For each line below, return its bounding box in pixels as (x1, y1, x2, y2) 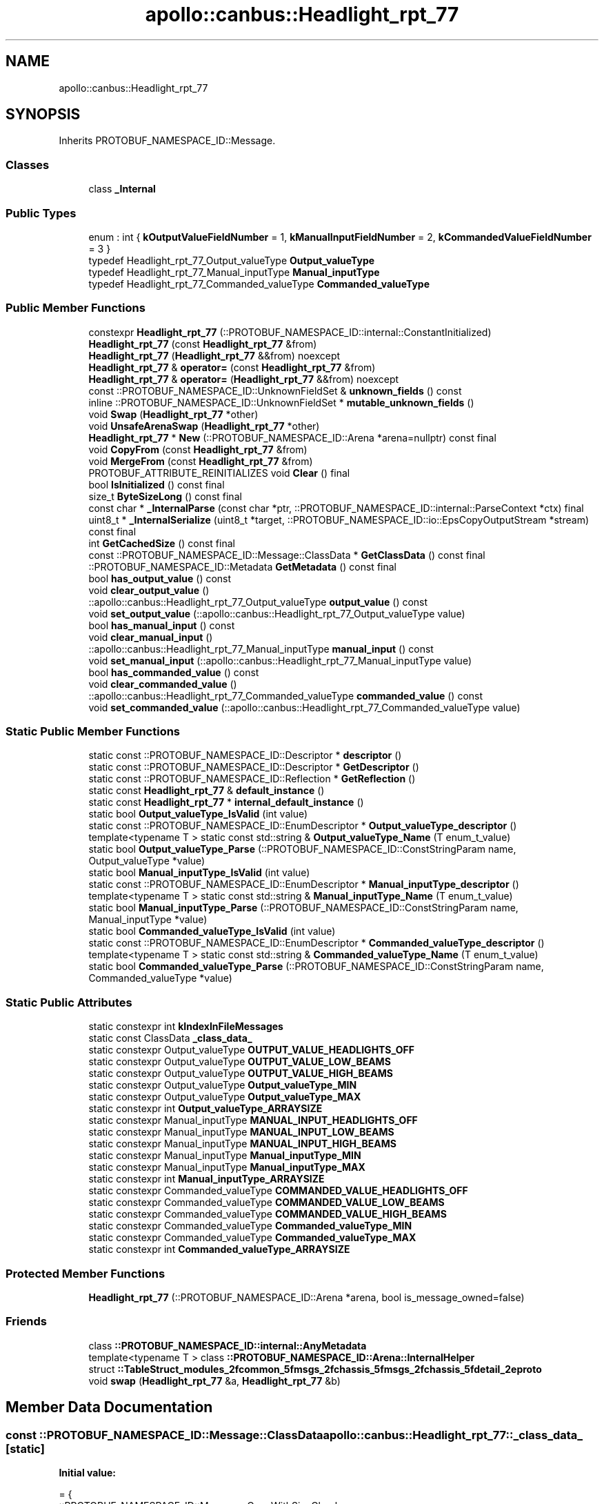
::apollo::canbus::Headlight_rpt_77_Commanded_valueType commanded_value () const (88, 689, 483, 702)
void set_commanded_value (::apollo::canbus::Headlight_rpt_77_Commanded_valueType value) (88, 701, 521, 713)
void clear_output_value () (88, 584, 210, 596)
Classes (6, 157, 50, 172)
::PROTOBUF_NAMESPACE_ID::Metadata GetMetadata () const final (88, 560, 396, 573)
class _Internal (88, 183, 156, 195)
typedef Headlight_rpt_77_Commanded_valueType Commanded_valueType (88, 277, 430, 290)
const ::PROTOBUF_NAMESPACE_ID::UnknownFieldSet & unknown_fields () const (88, 384, 462, 397)
